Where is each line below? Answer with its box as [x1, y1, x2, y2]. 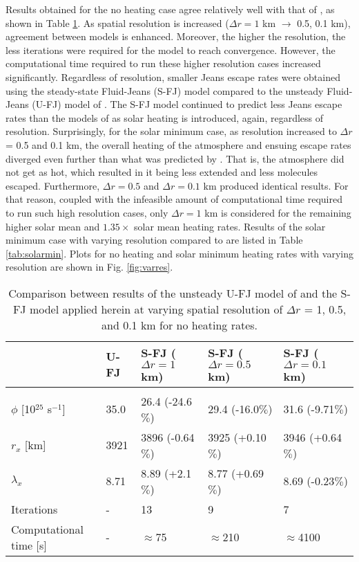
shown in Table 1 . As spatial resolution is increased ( [6, 15, 229, 30]
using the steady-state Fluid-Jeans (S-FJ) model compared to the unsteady [6, 83, 324, 98]
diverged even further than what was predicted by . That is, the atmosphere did [6, 151, 345, 165]
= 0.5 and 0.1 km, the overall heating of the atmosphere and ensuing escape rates [6, 137, 351, 152]
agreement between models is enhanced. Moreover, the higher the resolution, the [6, 29, 346, 44]
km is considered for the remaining [204, 205, 351, 219]
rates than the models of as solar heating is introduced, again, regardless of [6, 110, 324, 125]
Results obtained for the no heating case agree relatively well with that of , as [6, 2, 335, 16]
